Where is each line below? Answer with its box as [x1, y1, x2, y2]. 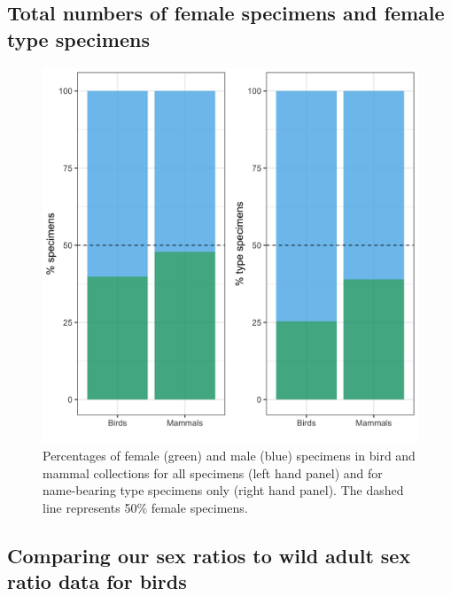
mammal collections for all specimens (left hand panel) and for [43, 463, 383, 482]
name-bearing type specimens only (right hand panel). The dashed [43, 481, 404, 499]
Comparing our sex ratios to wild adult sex [7, 541, 411, 569]
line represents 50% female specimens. [43, 498, 248, 516]
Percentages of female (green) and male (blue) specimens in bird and [43, 446, 416, 465]
